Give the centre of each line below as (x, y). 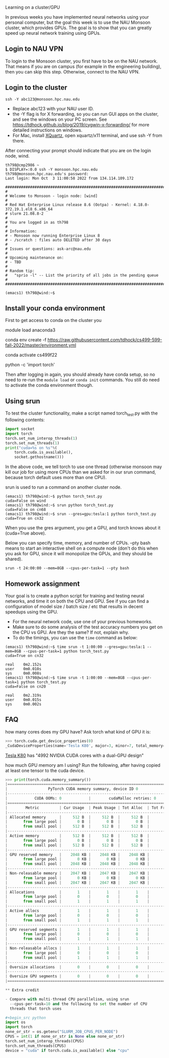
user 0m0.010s (23, 669)
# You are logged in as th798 (37, 222)
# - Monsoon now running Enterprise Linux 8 (53, 236)
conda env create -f (26, 340)
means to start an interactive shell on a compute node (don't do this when (82, 548)
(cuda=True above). (26, 533)
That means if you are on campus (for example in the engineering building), (83, 66)
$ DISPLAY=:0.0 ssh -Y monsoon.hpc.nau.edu (52, 169)
